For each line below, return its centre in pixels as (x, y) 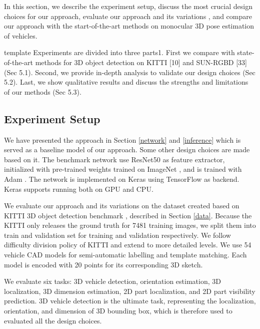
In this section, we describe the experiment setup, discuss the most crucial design (128, 6)
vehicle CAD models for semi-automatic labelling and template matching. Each (125, 255)
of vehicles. (21, 35)
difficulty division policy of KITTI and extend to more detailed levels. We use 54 (128, 245)
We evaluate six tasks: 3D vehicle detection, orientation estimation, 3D (112, 281)
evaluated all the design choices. (53, 320)
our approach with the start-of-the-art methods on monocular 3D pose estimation (129, 26)
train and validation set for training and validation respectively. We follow (117, 235)
